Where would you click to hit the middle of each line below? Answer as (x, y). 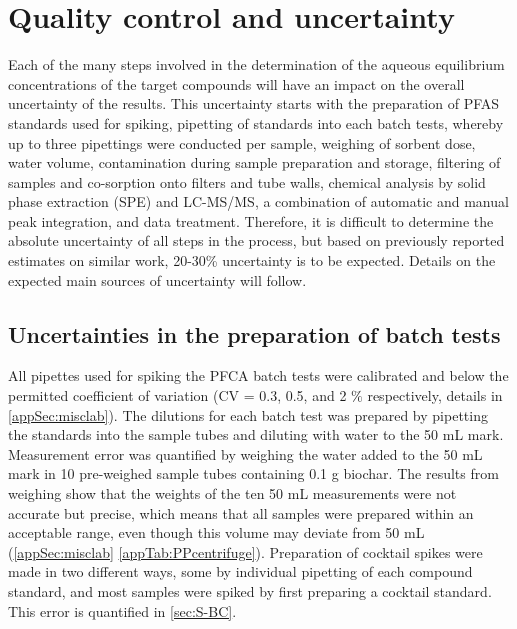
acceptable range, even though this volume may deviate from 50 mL (216, 532)
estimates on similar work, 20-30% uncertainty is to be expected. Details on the (252, 260)
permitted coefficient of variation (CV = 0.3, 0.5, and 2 (177, 395)
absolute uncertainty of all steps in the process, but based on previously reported (256, 240)
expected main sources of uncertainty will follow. (157, 279)
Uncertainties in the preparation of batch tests (254, 333)
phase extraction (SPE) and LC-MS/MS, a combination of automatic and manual (258, 201)
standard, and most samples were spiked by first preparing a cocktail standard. (250, 590)
